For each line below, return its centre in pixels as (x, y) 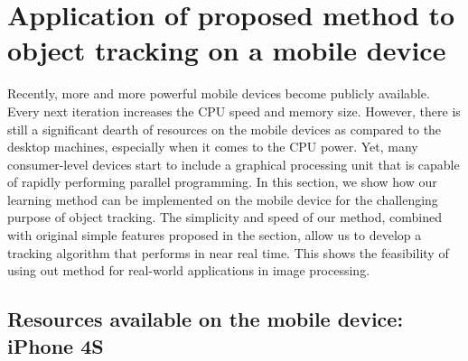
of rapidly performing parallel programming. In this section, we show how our (222, 182)
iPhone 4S (56, 345)
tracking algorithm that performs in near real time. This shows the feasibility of (228, 252)
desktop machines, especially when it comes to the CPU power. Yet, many (213, 147)
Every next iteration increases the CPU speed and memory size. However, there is (234, 111)
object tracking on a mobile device (227, 50)
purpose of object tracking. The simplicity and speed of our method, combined (225, 217)
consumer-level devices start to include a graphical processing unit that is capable (234, 164)
